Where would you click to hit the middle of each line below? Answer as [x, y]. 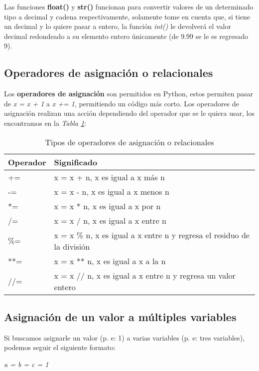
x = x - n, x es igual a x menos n [112, 191]
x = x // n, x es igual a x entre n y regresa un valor [145, 275]
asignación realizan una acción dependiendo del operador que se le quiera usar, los [129, 113]
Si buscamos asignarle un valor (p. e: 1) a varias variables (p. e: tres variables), [124, 337]
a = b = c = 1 [26, 364]
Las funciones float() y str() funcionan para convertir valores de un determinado [129, 6]
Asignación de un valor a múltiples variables [120, 316]
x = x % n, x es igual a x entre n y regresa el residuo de [152, 235]
